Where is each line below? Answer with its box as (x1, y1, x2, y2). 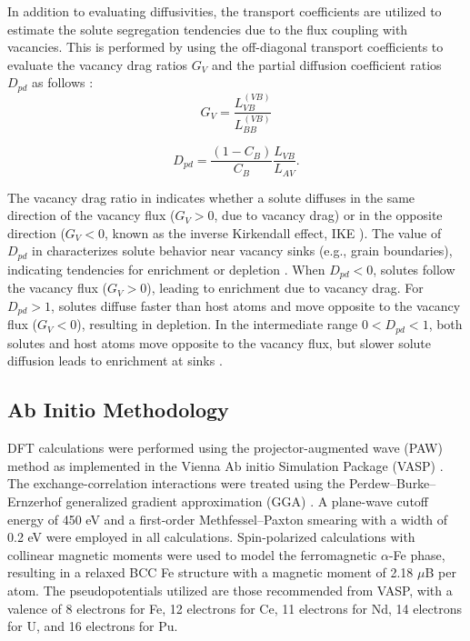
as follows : (32, 73, 94, 92)
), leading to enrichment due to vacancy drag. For (146, 278, 424, 297)
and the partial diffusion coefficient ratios (211, 55, 442, 74)
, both (428, 315, 463, 334)
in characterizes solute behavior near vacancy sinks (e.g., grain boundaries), (32, 241, 453, 260)
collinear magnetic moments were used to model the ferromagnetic (7, 545, 377, 564)
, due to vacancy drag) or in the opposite (214, 205, 443, 225)
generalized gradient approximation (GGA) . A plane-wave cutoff (65, 492, 429, 511)
